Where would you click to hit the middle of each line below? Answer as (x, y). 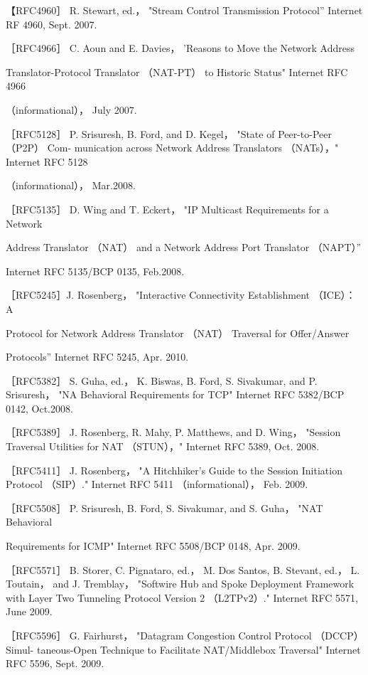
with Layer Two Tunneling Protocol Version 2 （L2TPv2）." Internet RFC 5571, (182, 597)
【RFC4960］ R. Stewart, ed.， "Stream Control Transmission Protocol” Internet (184, 10)
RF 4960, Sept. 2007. (52, 24)
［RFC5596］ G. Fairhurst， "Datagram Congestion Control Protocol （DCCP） (185, 635)
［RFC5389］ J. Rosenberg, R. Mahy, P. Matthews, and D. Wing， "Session (173, 432)
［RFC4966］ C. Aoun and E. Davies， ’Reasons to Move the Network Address (180, 48)
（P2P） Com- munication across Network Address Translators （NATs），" (172, 148)
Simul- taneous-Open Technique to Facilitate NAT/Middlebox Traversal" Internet (183, 649)
